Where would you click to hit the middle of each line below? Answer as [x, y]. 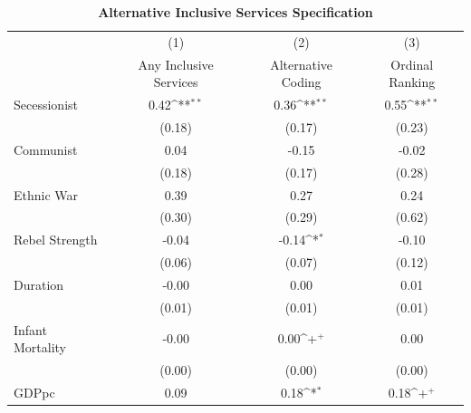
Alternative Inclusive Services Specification [235, 12]
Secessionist [46, 105]
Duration [39, 284]
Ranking [412, 82]
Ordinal [412, 64]
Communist [46, 149]
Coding [301, 82]
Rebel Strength [56, 240]
